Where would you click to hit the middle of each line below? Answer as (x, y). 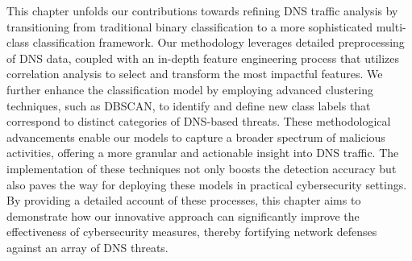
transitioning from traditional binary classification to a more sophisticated (190, 26)
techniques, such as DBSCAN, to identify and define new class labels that (189, 105)
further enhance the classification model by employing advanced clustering (190, 89)
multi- (391, 26)
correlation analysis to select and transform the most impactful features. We (195, 74)
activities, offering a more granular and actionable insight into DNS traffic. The (203, 153)
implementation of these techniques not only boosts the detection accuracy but (202, 168)
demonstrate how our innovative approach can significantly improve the (183, 215)
